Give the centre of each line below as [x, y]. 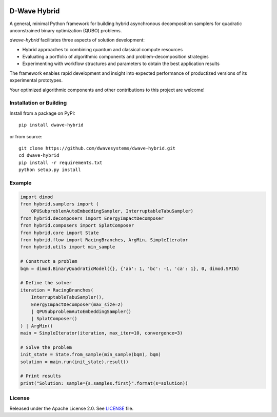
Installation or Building [38, 103]
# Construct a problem [49, 262]
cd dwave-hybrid [39, 155]
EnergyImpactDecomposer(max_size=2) [77, 304]
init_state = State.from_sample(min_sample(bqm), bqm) [91, 355]
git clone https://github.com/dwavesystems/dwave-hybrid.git [97, 148]
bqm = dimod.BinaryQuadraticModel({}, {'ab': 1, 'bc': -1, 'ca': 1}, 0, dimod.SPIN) [130, 268]
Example [21, 183]
